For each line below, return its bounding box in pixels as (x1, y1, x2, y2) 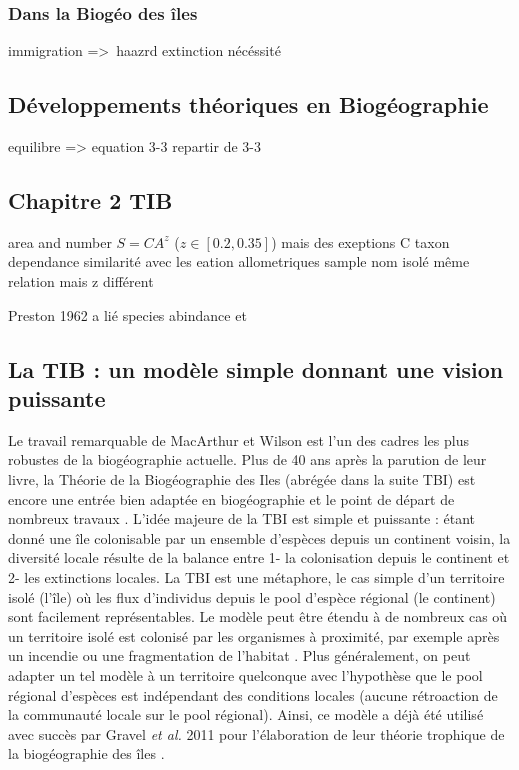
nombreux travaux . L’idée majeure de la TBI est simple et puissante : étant (8, 508, 476, 529)
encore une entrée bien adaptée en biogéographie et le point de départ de (8, 488, 455, 509)
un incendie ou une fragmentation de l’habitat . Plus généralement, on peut (8, 645, 471, 666)
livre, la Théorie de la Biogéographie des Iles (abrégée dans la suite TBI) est (8, 468, 476, 489)
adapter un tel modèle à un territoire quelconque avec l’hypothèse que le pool (8, 664, 483, 685)
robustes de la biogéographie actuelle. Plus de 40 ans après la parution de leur (8, 449, 487, 470)
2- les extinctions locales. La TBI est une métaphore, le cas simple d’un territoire (8, 566, 505, 587)
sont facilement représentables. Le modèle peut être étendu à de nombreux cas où (8, 606, 508, 627)
